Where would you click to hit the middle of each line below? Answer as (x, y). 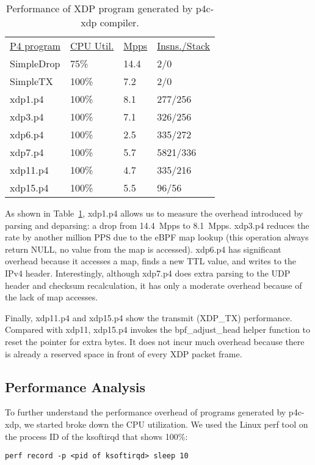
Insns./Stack (183, 46)
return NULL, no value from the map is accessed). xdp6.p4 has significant (143, 249)
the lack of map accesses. (52, 297)
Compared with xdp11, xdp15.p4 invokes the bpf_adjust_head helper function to (158, 329)
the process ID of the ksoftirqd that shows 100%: (96, 436)
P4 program (35, 46)
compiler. (119, 22)
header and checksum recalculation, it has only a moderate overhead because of (154, 285)
